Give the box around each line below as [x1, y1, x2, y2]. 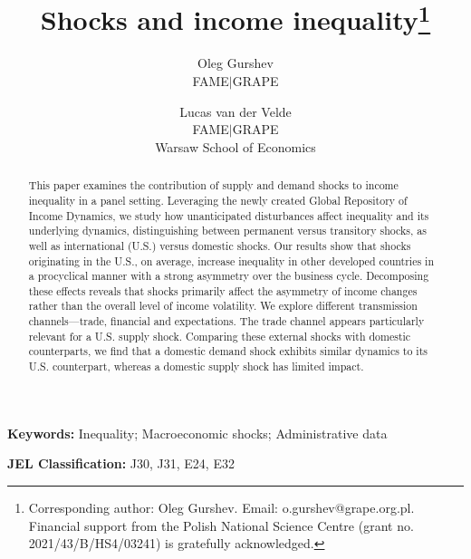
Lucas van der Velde [179, 101, 292, 120]
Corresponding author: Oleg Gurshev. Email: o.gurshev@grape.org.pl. [28, 497, 415, 516]
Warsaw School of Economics [155, 137, 316, 156]
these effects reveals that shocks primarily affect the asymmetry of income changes [28, 283, 418, 298]
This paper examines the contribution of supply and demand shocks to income [28, 178, 399, 193]
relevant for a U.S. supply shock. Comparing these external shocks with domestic [28, 328, 411, 343]
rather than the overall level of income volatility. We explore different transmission [28, 298, 418, 313]
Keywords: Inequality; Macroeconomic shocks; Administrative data [7, 423, 388, 442]
